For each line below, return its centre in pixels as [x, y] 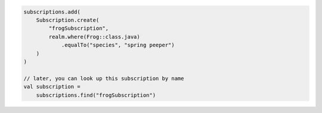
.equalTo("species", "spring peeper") [118, 45]
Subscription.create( [68, 20]
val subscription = [52, 87]
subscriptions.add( [52, 12]
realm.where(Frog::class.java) [94, 37]
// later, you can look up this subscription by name [104, 78]
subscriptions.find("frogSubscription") [96, 95]
